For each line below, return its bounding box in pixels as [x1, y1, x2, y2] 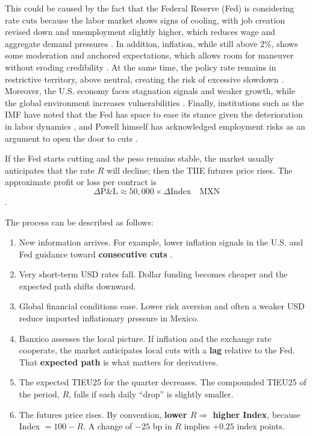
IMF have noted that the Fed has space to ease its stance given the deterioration [5, 108, 303, 121]
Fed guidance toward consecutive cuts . [19, 247, 173, 260]
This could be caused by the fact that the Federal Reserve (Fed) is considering [5, 2, 295, 14]
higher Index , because [213, 408, 301, 420]
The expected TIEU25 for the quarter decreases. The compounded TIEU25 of [19, 376, 307, 388]
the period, [19, 388, 60, 400]
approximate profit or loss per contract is [5, 175, 157, 188]
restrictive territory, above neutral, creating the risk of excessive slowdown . [5, 72, 284, 85]
